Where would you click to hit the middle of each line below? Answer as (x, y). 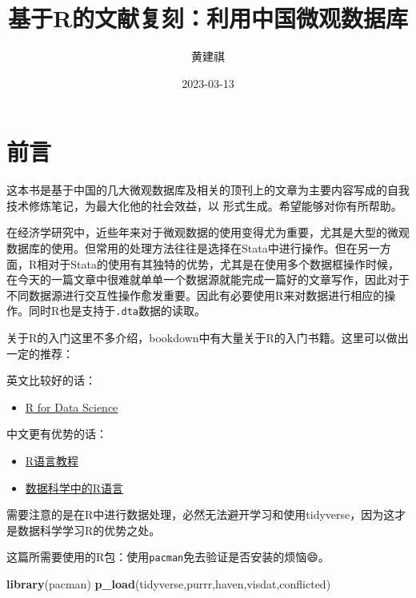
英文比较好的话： (51, 380)
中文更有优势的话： (57, 434)
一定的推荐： (40, 353)
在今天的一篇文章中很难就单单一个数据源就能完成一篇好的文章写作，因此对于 (208, 279)
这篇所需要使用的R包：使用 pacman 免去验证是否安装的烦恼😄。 (168, 557)
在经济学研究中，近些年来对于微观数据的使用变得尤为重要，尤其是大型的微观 (208, 232)
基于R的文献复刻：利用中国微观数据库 (208, 18)
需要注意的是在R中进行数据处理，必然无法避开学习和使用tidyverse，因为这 (201, 514)
